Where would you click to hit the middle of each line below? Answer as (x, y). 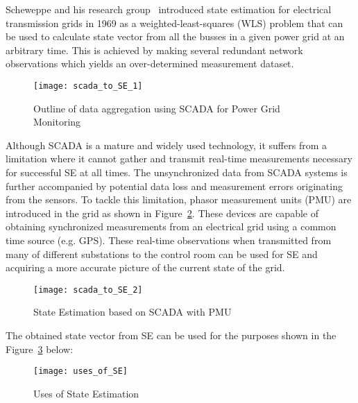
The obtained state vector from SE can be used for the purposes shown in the (171, 335)
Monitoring (57, 122)
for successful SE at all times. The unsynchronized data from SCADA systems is (177, 172)
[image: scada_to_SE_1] (88, 86)
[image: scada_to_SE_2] (88, 290)
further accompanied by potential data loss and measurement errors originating (174, 186)
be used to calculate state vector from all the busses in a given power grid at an (175, 36)
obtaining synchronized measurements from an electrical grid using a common (171, 226)
